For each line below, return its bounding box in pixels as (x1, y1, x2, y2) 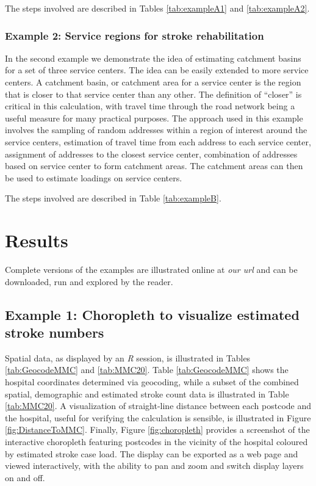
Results (5, 228, 68, 253)
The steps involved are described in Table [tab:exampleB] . (5, 192, 221, 205)
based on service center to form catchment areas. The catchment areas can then (5, 159, 303, 172)
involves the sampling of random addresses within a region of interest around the (5, 123, 307, 136)
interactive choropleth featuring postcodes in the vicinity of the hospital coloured (5, 435, 308, 448)
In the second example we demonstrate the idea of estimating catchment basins (5, 51, 301, 64)
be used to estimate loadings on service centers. (5, 171, 182, 184)
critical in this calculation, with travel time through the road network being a (5, 100, 295, 112)
